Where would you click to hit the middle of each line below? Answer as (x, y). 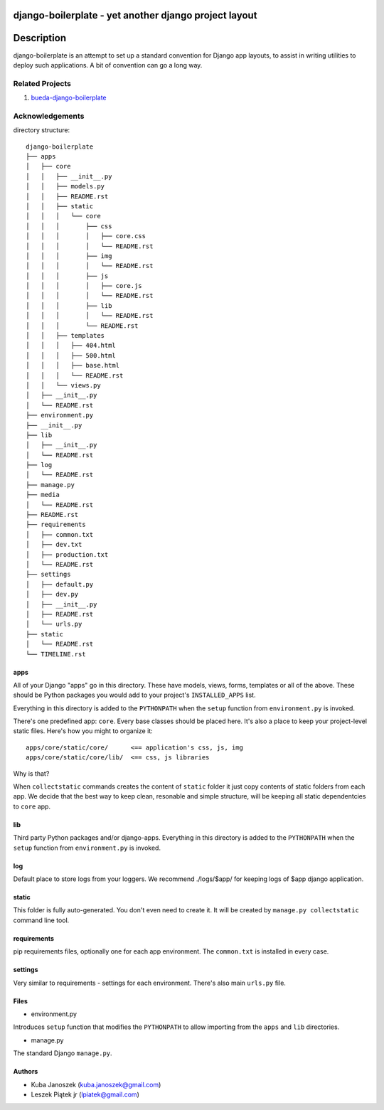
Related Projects (42, 83)
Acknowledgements (49, 116)
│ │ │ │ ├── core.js (84, 286)
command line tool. (41, 920)
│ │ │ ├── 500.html (71, 355)
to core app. (32, 806)
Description (40, 38)
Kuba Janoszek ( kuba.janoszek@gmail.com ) (96, 1084)
